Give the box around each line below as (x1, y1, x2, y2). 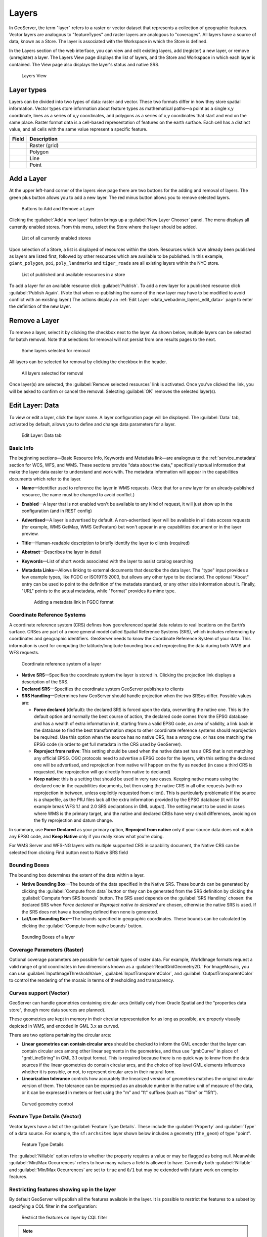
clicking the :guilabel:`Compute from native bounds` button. (21, 923, 143, 929)
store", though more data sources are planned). (9, 1007, 106, 1013)
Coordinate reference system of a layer (21, 661, 101, 666)
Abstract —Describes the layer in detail (21, 549, 101, 555)
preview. (21, 531, 39, 537)
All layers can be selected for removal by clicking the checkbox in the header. (9, 359, 168, 365)
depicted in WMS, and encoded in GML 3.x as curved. (9, 1023, 120, 1029)
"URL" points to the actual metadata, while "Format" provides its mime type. (21, 588, 176, 594)
